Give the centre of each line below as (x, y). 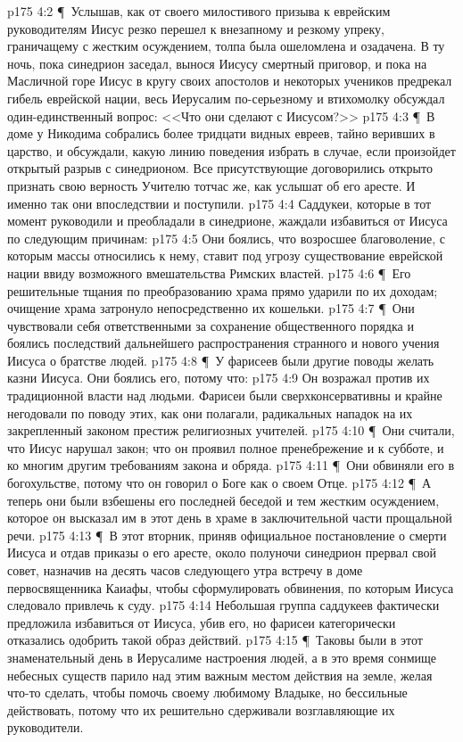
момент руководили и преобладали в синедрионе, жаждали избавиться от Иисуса (227, 221)
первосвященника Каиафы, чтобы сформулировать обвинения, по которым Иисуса (231, 587)
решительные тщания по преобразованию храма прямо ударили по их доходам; (223, 290)
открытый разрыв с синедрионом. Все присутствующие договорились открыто (220, 168)
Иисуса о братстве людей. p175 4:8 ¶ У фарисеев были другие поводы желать (221, 360)
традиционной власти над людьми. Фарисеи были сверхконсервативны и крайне (225, 396)
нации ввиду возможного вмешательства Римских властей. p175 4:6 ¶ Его (209, 272)
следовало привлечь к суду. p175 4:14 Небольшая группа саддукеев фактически (223, 605)
